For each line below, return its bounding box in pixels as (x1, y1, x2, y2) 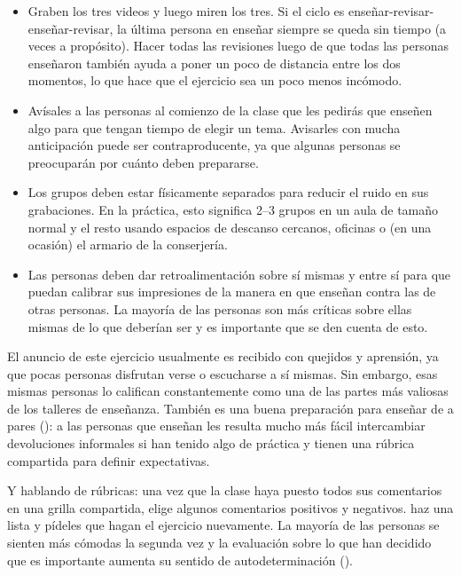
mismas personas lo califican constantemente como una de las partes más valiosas (7, 382, 449, 400)
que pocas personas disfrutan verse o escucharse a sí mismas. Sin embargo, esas (7, 364, 438, 383)
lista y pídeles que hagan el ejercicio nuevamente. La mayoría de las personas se (7, 516, 440, 534)
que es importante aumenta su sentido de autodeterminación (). (7, 550, 353, 569)
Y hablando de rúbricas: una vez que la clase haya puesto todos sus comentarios (7, 481, 442, 500)
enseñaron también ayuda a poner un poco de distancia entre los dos (27, 53, 401, 72)
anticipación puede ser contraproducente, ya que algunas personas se (27, 136, 401, 154)
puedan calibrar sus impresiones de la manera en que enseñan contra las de (27, 282, 436, 301)
